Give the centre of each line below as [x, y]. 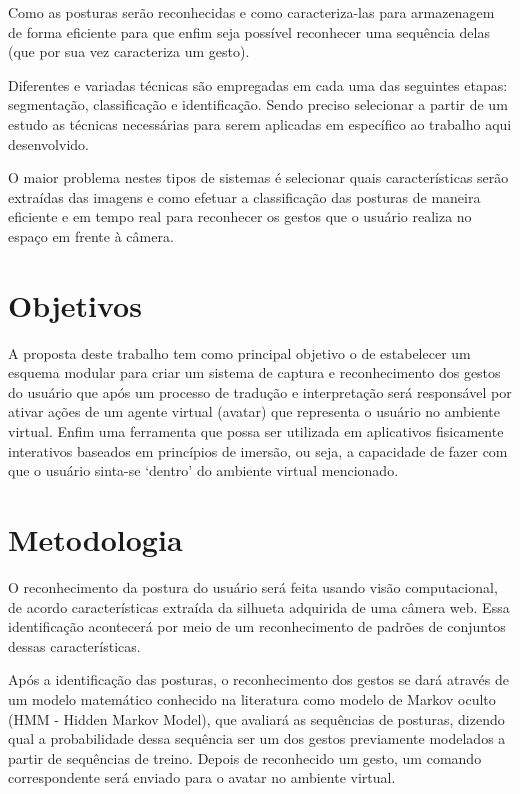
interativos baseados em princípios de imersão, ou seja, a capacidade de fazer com [258, 450]
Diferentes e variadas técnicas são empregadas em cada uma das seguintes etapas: [258, 84]
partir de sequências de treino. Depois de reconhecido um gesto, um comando [245, 757]
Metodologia [95, 539]
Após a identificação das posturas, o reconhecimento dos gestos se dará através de [258, 679]
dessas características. [74, 645]
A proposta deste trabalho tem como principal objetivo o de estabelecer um [239, 352]
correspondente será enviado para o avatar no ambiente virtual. [202, 777]
